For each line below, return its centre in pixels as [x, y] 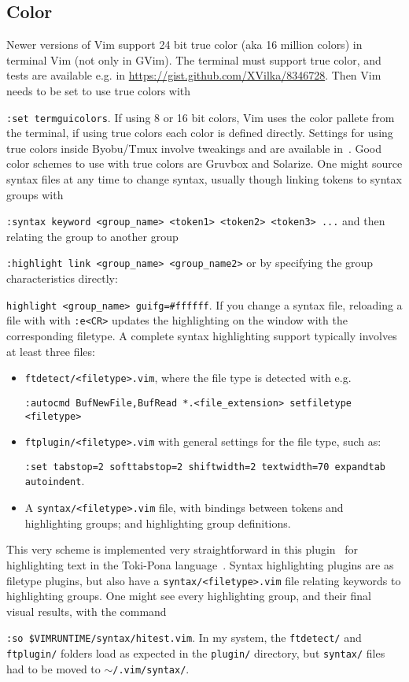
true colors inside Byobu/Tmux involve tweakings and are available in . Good [194, 148]
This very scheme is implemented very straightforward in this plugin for [182, 549]
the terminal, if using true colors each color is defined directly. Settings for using [200, 133]
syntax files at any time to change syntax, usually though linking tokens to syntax [204, 179]
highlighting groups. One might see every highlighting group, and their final [189, 596]
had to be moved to [53, 668]
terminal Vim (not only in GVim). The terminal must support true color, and [194, 59]
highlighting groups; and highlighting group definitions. [158, 523]
